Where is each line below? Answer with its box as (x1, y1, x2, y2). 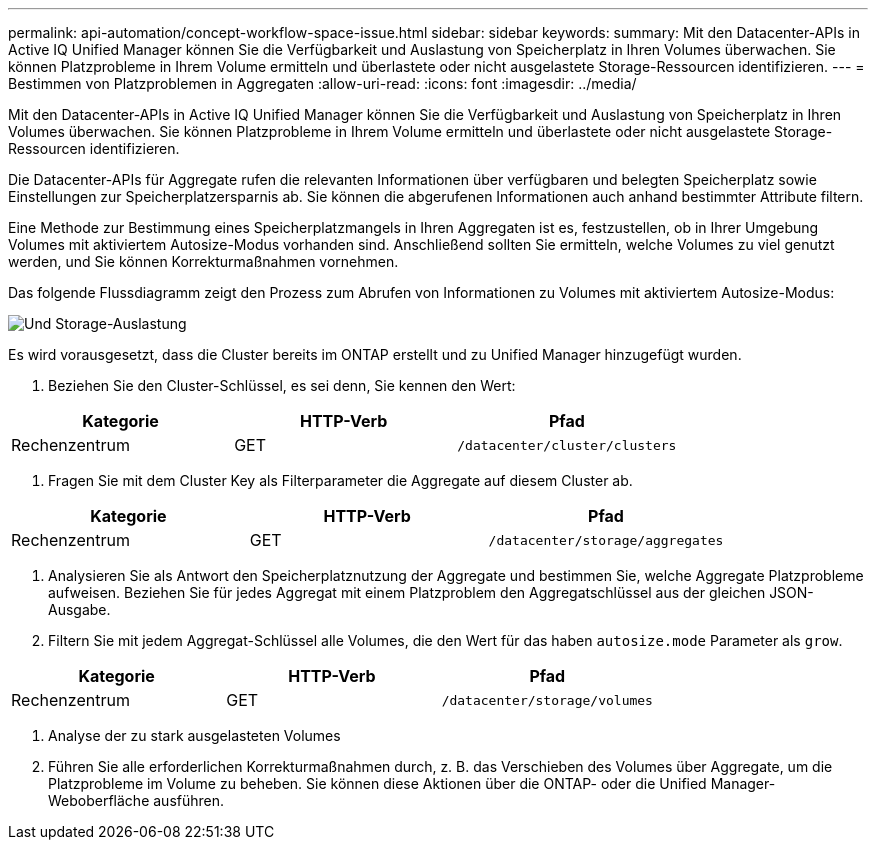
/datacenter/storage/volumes (441, 692, 653, 708)
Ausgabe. (48, 601, 111, 618)
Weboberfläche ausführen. (48, 792, 225, 809)
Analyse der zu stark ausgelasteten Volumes (48, 727, 341, 744)
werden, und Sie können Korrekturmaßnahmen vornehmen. (8, 253, 399, 270)
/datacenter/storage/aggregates (488, 532, 724, 548)
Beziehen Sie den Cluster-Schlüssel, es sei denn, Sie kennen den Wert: (48, 377, 516, 394)
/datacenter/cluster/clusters (457, 437, 677, 453)
